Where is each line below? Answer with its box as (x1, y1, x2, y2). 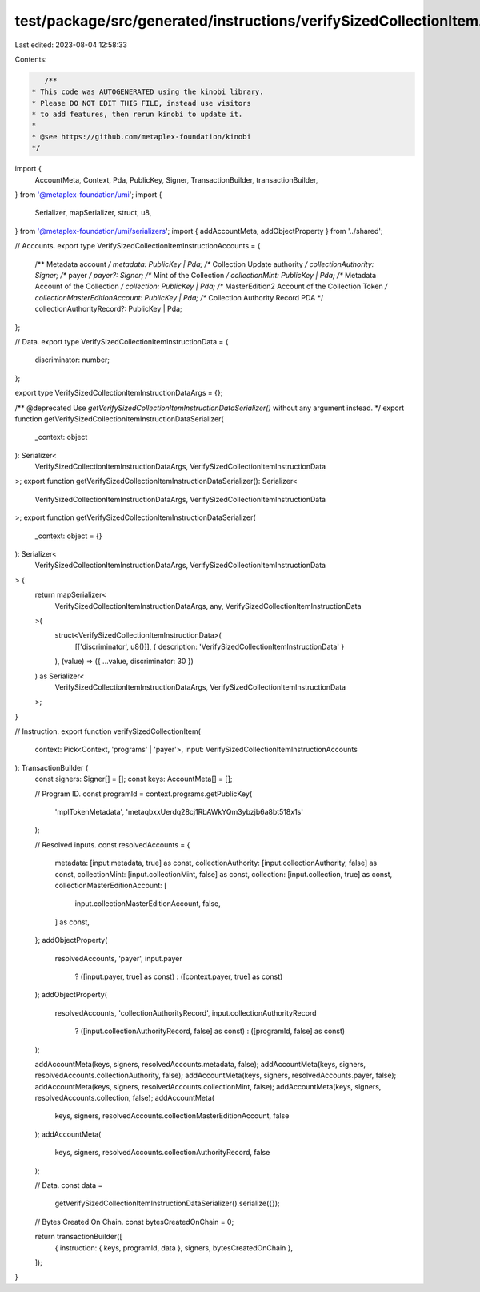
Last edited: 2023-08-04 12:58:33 (14, 40, 128, 50)
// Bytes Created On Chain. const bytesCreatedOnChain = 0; (34, 1217, 234, 1226)
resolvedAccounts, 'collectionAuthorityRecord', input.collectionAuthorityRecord (54, 1008, 317, 1017)
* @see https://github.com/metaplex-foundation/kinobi (31, 132, 251, 141)
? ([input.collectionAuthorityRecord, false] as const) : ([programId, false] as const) (74, 1026, 346, 1036)
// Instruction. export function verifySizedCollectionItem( (14, 726, 202, 736)
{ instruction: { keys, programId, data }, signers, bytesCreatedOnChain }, (54, 1242, 294, 1253)
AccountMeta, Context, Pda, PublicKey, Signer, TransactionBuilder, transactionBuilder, (34, 175, 318, 184)
